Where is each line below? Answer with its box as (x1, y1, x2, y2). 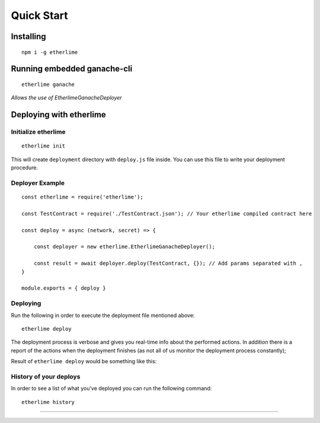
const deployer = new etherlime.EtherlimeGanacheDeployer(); (33, 243, 216, 250)
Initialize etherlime (11, 128, 66, 136)
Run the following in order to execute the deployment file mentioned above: (11, 312, 195, 319)
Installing (11, 31, 47, 41)
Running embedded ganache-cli (11, 64, 133, 74)
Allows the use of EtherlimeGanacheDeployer (11, 94, 122, 101)
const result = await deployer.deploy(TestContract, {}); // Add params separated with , (33, 260, 303, 267)
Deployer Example (11, 178, 65, 187)
